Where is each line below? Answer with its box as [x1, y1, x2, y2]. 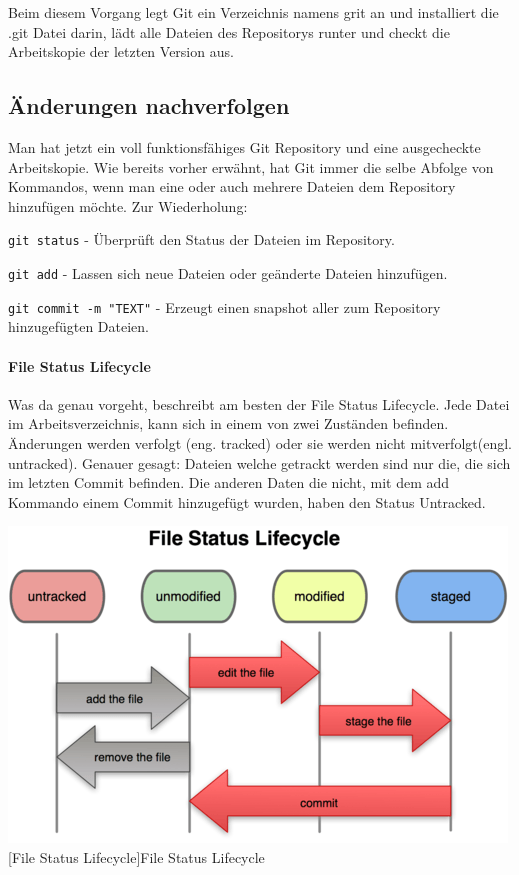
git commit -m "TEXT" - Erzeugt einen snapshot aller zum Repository [8, 296, 441, 317]
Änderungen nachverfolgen [8, 90, 290, 121]
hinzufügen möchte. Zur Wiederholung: [8, 195, 248, 216]
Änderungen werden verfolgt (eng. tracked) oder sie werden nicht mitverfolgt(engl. [8, 432, 512, 453]
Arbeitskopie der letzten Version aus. [8, 41, 234, 62]
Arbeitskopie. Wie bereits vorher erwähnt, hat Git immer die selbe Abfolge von [8, 156, 494, 177]
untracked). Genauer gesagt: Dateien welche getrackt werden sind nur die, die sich [8, 452, 511, 473]
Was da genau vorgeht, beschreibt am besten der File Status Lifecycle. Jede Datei [8, 393, 510, 414]
